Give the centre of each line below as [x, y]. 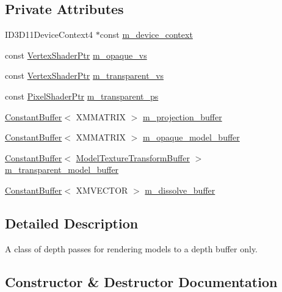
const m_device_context [146, 35]
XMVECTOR [102, 190]
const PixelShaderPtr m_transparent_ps [82, 96]
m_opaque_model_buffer [191, 137]
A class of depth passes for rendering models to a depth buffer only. [132, 248]
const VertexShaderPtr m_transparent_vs [85, 75]
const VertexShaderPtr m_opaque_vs [76, 55]
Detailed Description [72, 223]
